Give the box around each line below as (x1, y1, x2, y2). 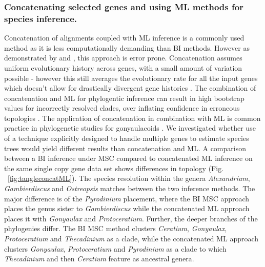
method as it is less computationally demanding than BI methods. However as (4, 42, 250, 53)
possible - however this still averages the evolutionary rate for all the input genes (4, 72, 258, 83)
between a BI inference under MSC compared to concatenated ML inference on (4, 153, 253, 163)
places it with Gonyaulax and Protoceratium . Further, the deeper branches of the (4, 213, 258, 223)
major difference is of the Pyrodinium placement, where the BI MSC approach (4, 193, 250, 203)
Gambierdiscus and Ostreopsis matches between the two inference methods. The (4, 183, 255, 194)
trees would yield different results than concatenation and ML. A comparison (4, 142, 246, 153)
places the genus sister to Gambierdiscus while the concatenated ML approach (4, 203, 250, 214)
